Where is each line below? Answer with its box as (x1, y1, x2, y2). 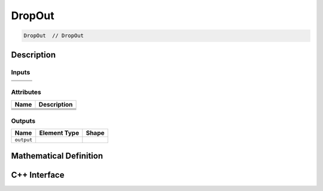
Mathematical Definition (11, 150, 103, 161)
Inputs (11, 68, 31, 76)
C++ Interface (11, 169, 65, 180)
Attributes (11, 88, 41, 96)
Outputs (11, 117, 36, 125)
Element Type (39, 129, 80, 137)
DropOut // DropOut (23, 32, 84, 39)
